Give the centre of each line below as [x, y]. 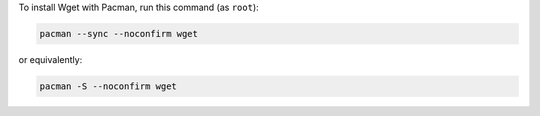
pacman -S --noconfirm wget [108, 86]
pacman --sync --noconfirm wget [119, 33]
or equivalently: [50, 59]
